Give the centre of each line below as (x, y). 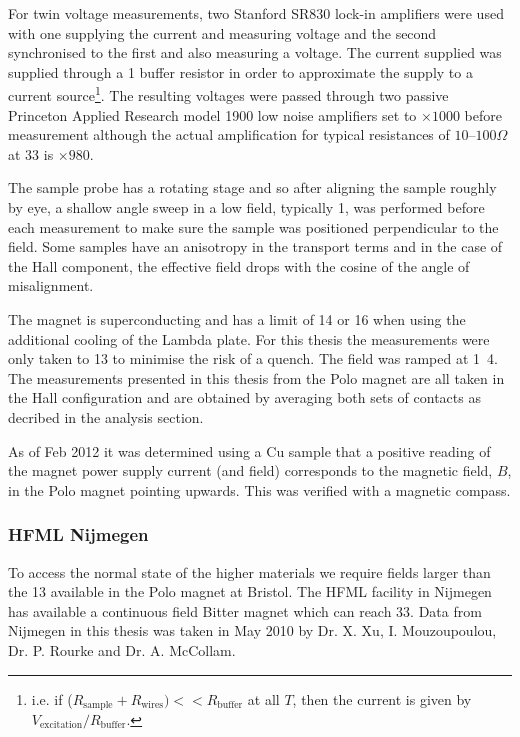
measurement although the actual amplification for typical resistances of (229, 134)
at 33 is (31, 153)
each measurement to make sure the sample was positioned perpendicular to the (253, 226)
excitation (61, 725)
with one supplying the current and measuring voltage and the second (222, 32)
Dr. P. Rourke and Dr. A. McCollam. (122, 649)
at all (263, 698)
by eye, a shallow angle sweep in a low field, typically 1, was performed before (246, 207)
